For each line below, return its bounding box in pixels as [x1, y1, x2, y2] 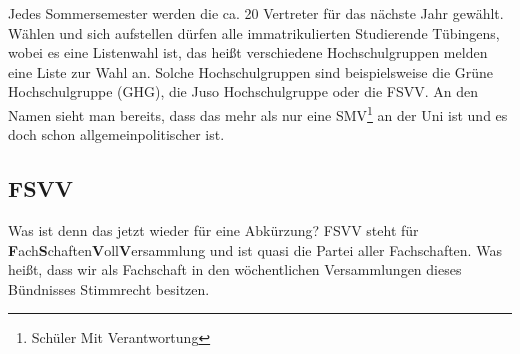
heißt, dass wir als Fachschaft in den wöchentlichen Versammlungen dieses [8, 259, 462, 280]
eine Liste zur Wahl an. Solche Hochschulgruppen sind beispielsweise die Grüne [8, 61, 494, 82]
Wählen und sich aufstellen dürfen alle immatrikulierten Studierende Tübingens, [8, 22, 500, 43]
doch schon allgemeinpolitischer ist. [8, 124, 225, 145]
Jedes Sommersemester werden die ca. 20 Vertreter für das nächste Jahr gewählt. [8, 3, 504, 23]
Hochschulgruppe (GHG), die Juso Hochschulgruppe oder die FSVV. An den [8, 81, 478, 102]
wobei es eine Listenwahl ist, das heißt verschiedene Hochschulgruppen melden [8, 42, 488, 63]
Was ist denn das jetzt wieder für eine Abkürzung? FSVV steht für [8, 220, 419, 241]
